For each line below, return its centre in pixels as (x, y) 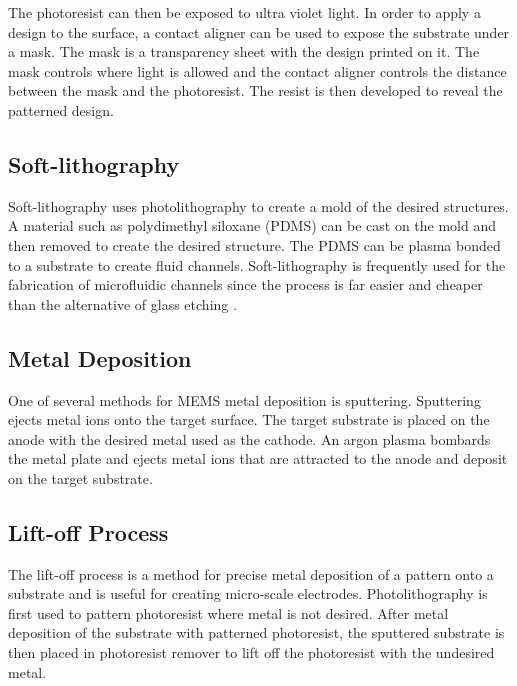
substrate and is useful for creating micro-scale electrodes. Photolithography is (248, 593)
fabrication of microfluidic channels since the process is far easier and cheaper (245, 284)
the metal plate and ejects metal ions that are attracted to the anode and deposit (258, 458)
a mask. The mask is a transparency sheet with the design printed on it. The (244, 51)
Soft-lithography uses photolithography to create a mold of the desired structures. (258, 205)
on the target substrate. (80, 477)
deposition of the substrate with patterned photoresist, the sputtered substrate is (256, 632)
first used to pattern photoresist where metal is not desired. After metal (228, 612)
